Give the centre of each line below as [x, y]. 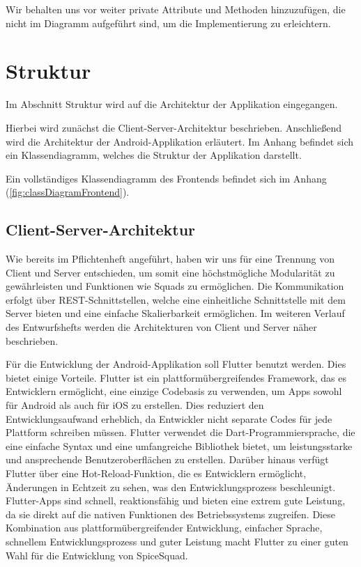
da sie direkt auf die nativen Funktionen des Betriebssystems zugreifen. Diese [170, 514]
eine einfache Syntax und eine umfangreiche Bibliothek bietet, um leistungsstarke [179, 445]
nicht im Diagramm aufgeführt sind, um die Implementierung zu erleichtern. [168, 23]
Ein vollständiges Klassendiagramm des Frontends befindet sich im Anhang [166, 178]
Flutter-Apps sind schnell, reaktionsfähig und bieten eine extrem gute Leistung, [176, 500]
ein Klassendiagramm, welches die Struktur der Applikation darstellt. [154, 155]
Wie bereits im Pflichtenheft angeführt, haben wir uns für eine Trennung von [170, 259]
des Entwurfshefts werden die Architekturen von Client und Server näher [161, 327]
